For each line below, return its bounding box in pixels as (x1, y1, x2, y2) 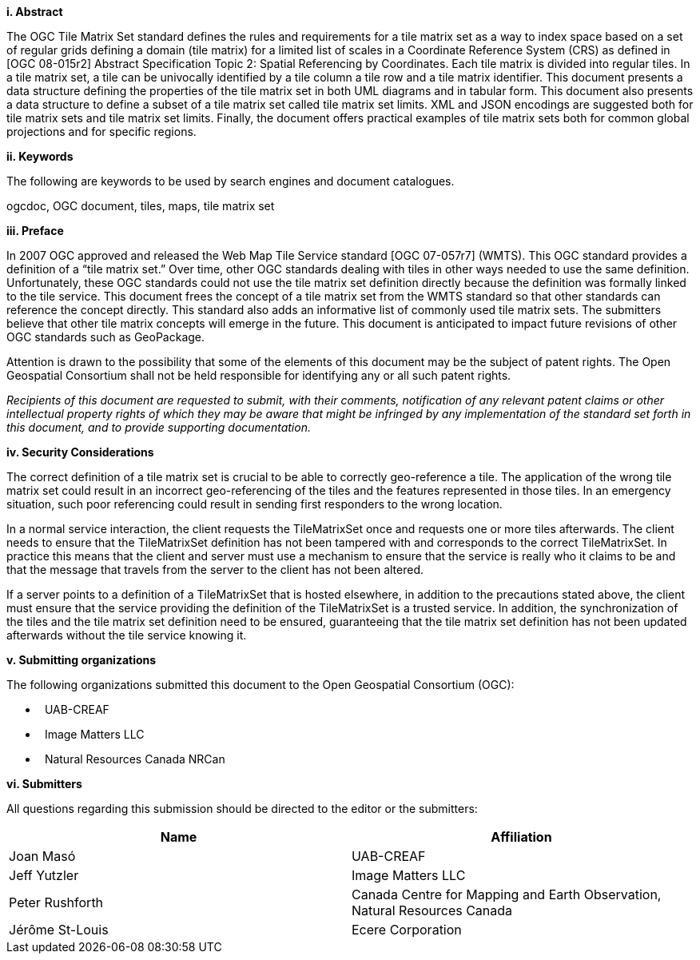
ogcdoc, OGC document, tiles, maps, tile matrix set (6, 199, 275, 213)
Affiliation (491, 829, 552, 845)
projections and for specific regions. (6, 125, 197, 138)
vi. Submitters (6, 777, 82, 791)
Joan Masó (9, 848, 76, 864)
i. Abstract (6, 5, 63, 18)
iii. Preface (6, 224, 64, 237)
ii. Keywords (6, 149, 74, 163)
